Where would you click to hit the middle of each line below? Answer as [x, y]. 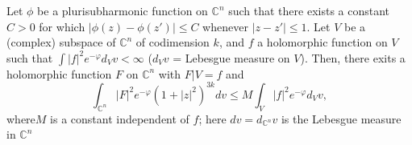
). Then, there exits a [353, 57]
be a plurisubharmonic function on [123, 10]
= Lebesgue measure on [231, 57]
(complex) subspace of [61, 42]
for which [62, 26]
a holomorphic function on [323, 42]
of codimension [173, 42]
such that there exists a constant [309, 10]
